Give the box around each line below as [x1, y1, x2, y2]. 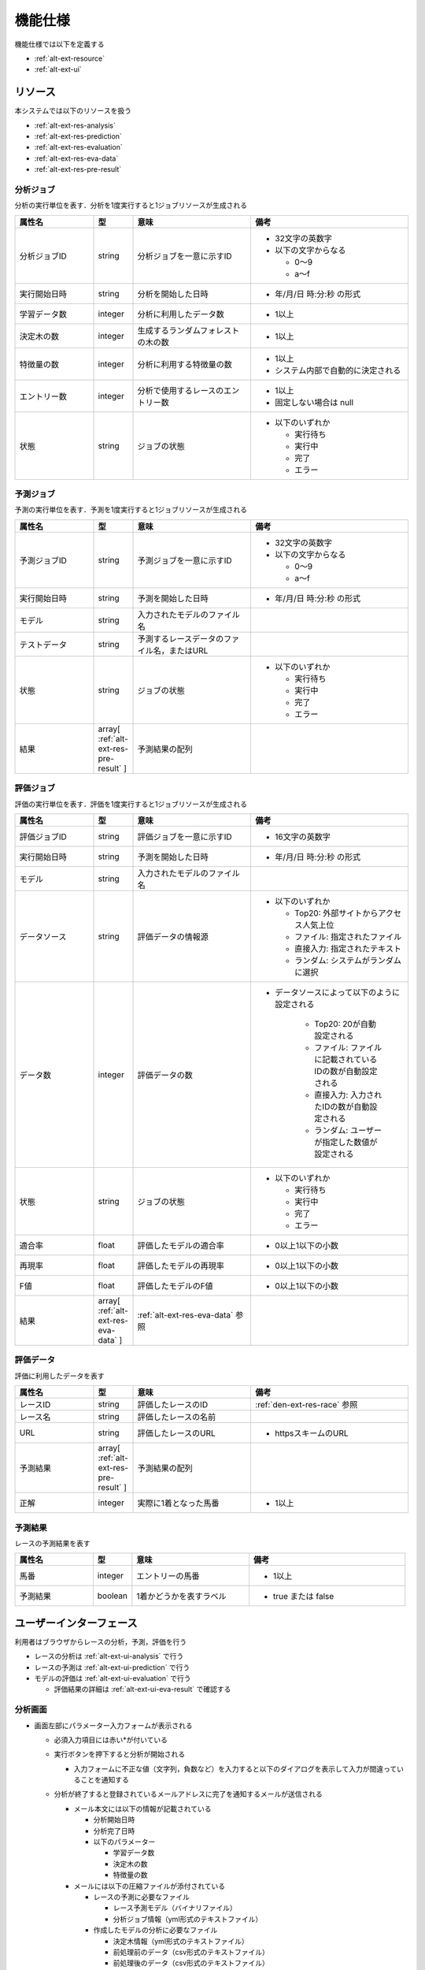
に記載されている [314, 1054, 378, 1065]
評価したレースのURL [137, 1428, 216, 1439]
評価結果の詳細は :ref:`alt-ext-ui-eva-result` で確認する [54, 1685, 231, 1694]
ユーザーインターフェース [14, 1616, 138, 1630]
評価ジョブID [19, 831, 67, 842]
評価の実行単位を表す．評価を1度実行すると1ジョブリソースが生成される [14, 799, 248, 808]
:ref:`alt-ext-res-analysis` [34, 121, 116, 130]
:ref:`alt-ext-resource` [34, 54, 105, 63]
